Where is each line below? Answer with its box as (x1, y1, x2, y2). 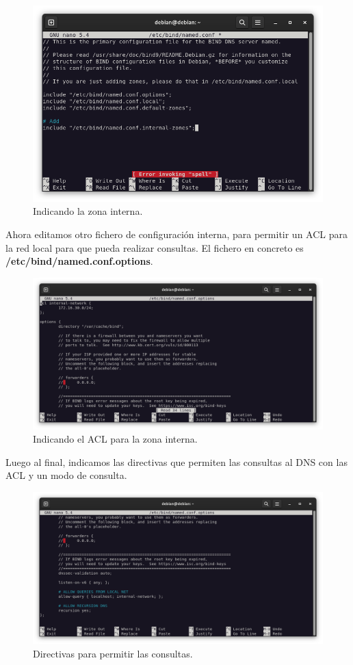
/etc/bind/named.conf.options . (5, 254, 153, 268)
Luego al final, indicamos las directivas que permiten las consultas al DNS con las (5, 454, 348, 469)
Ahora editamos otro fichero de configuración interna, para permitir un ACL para (5, 226, 348, 241)
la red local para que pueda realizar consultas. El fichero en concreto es (5, 240, 304, 255)
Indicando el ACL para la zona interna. (33, 432, 198, 446)
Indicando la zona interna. (33, 204, 143, 218)
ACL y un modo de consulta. (5, 468, 127, 482)
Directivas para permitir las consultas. (33, 646, 193, 660)
